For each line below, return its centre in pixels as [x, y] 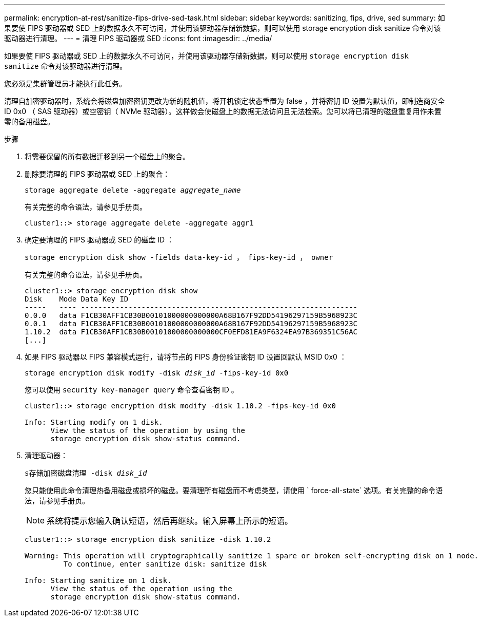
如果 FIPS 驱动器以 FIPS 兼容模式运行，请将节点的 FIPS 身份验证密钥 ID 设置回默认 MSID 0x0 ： [186, 357]
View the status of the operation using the [141, 589]
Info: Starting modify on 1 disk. [94, 422]
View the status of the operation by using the [148, 430]
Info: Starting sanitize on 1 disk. [98, 580]
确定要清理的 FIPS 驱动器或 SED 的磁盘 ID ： [99, 240]
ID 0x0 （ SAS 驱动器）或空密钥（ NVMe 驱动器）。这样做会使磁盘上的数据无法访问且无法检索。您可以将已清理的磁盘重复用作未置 [223, 111]
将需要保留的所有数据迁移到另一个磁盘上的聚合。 [107, 156]
